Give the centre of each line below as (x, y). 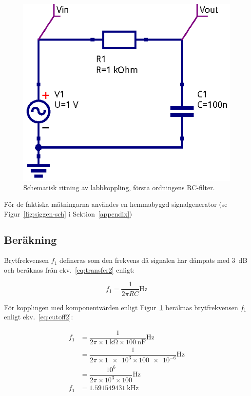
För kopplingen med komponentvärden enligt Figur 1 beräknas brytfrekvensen (121, 307)
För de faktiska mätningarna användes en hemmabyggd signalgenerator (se (116, 204)
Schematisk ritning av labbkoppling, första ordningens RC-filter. (119, 188)
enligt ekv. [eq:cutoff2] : (39, 317)
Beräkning (30, 240)
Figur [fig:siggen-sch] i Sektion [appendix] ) (68, 213)
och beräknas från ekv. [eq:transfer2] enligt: (69, 269)
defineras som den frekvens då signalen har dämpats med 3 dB (154, 260)
